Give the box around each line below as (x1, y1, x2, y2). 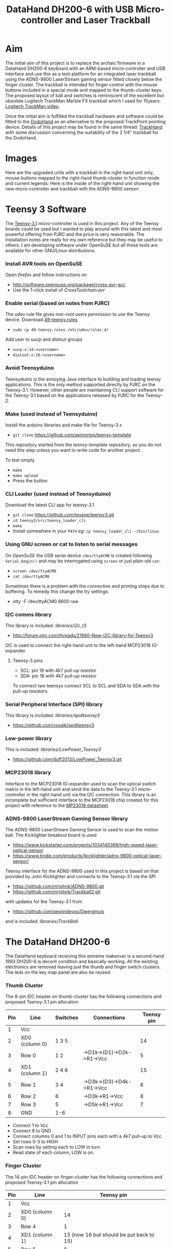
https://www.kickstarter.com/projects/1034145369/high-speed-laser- (12, 842, 159, 848)
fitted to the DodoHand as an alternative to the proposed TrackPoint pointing (5, 118, 166, 124)
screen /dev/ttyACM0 (12, 568, 56, 574)
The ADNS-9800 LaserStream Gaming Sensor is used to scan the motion (5, 827, 159, 833)
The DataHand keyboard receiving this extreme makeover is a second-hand (5, 953, 164, 959)
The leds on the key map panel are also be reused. (5, 969, 111, 975)
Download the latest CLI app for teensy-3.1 (5, 502, 95, 508)
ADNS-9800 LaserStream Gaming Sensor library (5, 815, 128, 822)
